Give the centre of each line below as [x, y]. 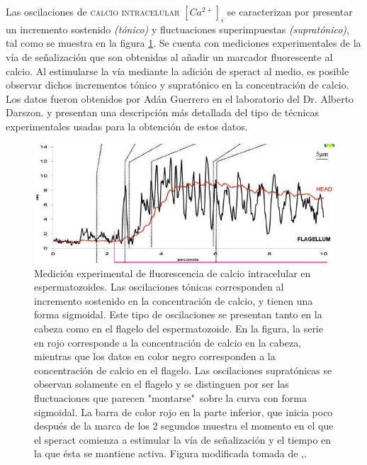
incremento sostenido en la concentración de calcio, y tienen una [174, 300]
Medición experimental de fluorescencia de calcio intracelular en [173, 273]
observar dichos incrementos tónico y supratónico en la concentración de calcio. [177, 85]
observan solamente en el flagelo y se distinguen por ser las [162, 384]
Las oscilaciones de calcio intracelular [93, 11]
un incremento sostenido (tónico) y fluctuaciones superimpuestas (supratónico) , [177, 29]
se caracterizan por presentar [290, 11]
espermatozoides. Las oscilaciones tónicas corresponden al [159, 287]
